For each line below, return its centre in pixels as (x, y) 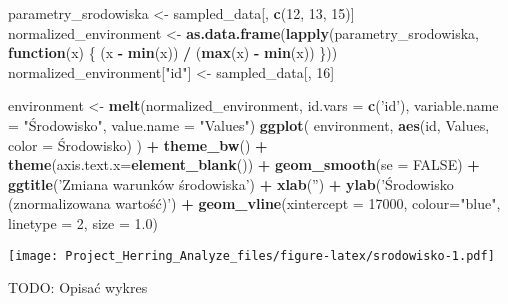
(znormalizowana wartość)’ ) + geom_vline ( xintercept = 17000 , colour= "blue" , (254, 203)
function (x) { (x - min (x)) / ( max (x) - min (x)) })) (173, 52)
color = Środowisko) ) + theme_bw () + (138, 144)
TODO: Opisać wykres (78, 287)
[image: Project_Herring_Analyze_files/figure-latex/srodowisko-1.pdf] (251, 255)
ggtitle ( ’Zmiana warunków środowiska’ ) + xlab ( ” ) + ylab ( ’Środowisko (231, 183)
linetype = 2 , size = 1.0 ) (83, 222)
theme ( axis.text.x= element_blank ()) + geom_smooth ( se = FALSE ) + (244, 164)
